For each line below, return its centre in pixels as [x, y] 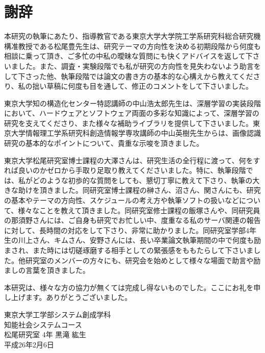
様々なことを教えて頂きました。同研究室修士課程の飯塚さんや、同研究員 [139, 210]
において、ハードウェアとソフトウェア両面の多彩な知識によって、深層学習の [132, 113]
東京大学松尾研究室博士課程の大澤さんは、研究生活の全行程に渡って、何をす [132, 160]
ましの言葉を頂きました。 [47, 270]
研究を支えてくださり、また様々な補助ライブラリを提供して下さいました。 [128, 123]
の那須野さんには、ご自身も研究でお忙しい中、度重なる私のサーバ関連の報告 [132, 220]
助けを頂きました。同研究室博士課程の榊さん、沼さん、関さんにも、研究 [139, 190]
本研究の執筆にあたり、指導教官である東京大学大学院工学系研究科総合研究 [129, 36]
